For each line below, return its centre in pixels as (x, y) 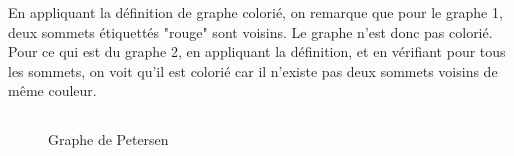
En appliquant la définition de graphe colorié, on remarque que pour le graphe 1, (255, 12)
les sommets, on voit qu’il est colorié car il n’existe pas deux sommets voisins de (253, 70)
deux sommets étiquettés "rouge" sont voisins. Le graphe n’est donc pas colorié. (250, 31)
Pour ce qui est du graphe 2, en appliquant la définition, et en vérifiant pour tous (257, 51)
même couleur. (52, 90)
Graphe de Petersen (108, 139)
